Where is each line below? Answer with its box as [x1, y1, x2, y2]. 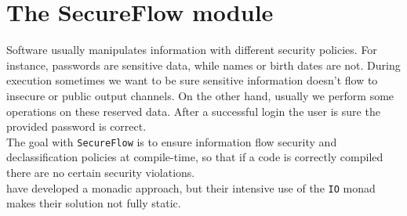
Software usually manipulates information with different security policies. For [6, 41, 377, 58]
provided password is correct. [6, 118, 147, 135]
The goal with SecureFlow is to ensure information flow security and [6, 133, 337, 149]
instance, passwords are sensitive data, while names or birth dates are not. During [6, 56, 401, 73]
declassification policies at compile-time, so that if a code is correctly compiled [6, 149, 383, 165]
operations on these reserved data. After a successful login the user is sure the [6, 103, 380, 119]
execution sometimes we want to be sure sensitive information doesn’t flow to [6, 72, 378, 88]
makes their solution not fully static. [6, 195, 181, 211]
